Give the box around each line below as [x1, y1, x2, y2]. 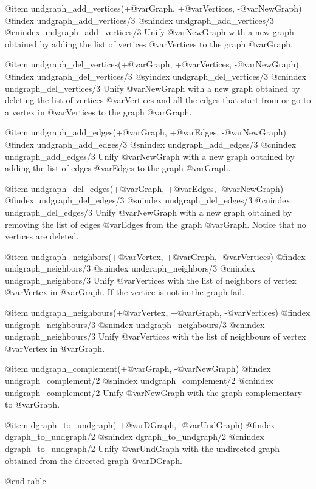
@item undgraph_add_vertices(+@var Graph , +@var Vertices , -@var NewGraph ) [5, 2, 302, 14]
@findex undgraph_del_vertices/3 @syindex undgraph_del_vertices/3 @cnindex [5, 69, 306, 82]
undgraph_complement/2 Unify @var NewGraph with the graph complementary [5, 386, 303, 398]
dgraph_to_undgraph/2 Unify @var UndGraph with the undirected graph [5, 442, 280, 454]
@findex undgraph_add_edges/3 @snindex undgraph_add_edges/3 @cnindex [5, 137, 297, 150]
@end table [5, 474, 46, 487]
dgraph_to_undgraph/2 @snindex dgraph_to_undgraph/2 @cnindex [5, 430, 264, 443]
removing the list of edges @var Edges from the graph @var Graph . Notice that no [5, 217, 306, 230]
